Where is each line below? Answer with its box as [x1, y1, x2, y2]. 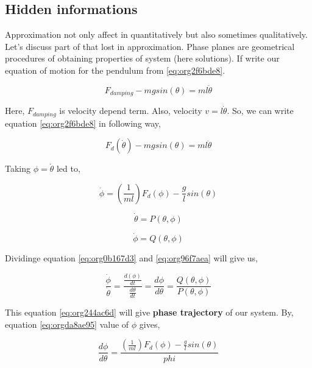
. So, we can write [227, 104, 294, 117]
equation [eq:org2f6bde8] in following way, [5, 116, 161, 129]
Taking [5, 162, 31, 175]
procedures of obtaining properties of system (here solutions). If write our [5, 52, 280, 65]
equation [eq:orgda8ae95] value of [5, 317, 129, 330]
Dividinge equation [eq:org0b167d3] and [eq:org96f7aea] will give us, [5, 252, 258, 264]
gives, [139, 317, 160, 330]
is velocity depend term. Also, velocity [59, 104, 202, 117]
